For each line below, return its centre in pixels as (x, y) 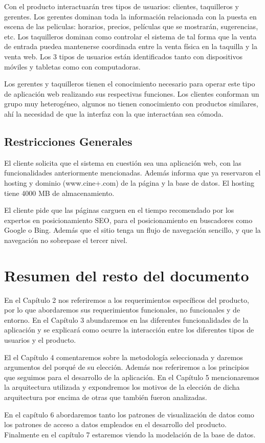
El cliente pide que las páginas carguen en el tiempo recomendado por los (119, 210)
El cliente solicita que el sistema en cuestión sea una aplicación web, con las (123, 162)
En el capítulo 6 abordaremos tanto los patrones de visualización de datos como (129, 414)
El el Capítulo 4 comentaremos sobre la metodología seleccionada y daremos (124, 357)
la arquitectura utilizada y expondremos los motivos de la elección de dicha (122, 387)
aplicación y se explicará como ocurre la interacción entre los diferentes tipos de (129, 330)
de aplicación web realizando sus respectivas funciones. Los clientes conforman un (132, 93)
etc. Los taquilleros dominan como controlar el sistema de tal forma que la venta (130, 36)
